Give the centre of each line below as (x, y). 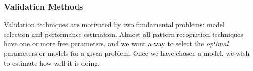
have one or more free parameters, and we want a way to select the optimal (116, 44)
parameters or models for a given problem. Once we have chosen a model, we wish (127, 53)
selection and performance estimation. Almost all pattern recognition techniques (124, 34)
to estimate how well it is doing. (52, 62)
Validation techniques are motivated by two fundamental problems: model (114, 25)
